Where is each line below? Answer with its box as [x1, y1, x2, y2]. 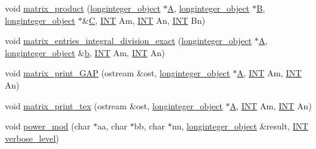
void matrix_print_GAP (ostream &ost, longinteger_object [5, 67, 230, 79]
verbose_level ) [5, 131, 59, 144]
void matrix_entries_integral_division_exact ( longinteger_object [5, 34, 252, 47]
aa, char [97, 120, 127, 133]
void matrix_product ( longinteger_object [5, 2, 160, 14]
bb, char [134, 120, 165, 133]
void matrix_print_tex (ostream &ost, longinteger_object [5, 99, 223, 112]
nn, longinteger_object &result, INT [171, 120, 309, 133]
